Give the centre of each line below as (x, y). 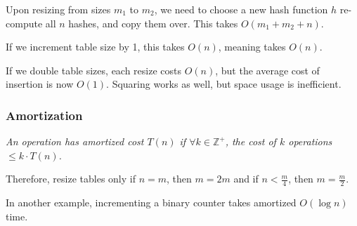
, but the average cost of (267, 70)
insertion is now (40, 84)
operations (310, 141)
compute (24, 23)
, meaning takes (252, 47)
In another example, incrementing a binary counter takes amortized (151, 202)
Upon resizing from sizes (58, 9)
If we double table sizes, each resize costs (94, 70)
